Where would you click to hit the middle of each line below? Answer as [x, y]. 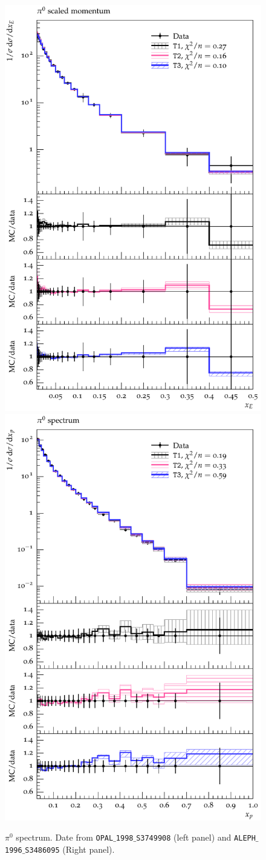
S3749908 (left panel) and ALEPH [196, 837]
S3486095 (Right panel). [70, 849]
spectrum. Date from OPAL [65, 837]
